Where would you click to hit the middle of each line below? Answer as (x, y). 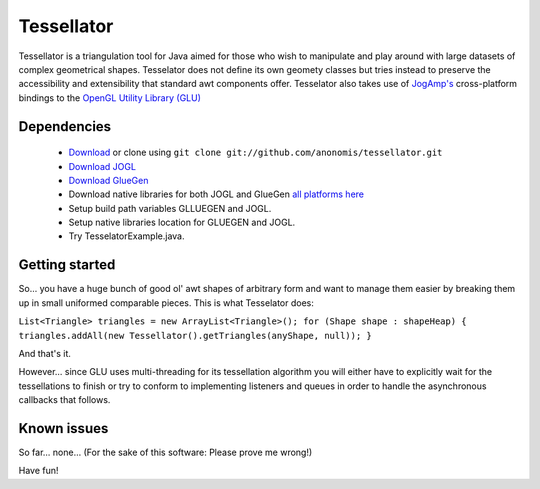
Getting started (67, 265)
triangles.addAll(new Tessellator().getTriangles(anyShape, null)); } (195, 335)
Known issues (63, 428)
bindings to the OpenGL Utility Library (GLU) (110, 97)
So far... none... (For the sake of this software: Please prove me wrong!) (165, 452)
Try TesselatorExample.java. (126, 236)
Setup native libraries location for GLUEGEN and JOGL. (182, 222)
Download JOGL (102, 166)
